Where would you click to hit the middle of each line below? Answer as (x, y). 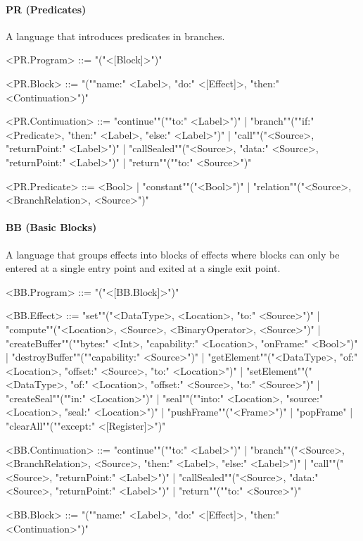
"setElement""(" (279, 370)
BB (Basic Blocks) (51, 227)
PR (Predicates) (46, 9)
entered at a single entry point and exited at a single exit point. (143, 268)
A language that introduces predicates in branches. (115, 36)
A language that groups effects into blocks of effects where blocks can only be (173, 254)
